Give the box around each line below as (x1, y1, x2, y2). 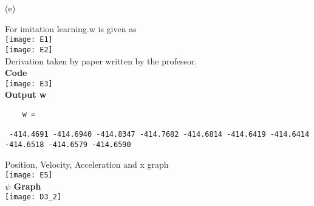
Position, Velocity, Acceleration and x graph (5, 157, 169, 170)
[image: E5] (5, 171, 53, 180)
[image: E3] (5, 79, 53, 88)
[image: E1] (5, 35, 53, 44)
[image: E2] (5, 45, 53, 54)
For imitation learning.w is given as (5, 22, 137, 35)
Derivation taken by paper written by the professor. (5, 54, 197, 67)
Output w (5, 88, 47, 101)
